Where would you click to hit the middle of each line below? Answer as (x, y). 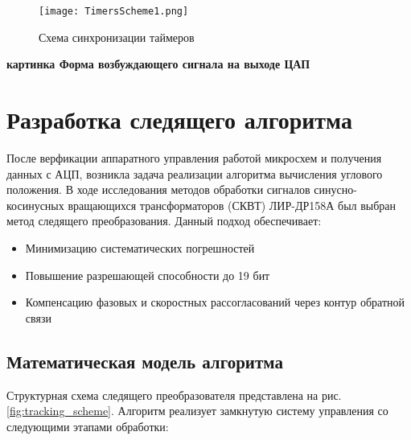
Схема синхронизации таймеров (117, 37)
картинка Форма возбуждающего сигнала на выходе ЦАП (158, 64)
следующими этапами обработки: (88, 426)
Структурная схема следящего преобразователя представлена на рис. (174, 395)
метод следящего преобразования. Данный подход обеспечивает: (164, 221)
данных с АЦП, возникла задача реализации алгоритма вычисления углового (195, 173)
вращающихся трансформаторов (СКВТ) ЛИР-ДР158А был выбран (232, 205)
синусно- (335, 189)
